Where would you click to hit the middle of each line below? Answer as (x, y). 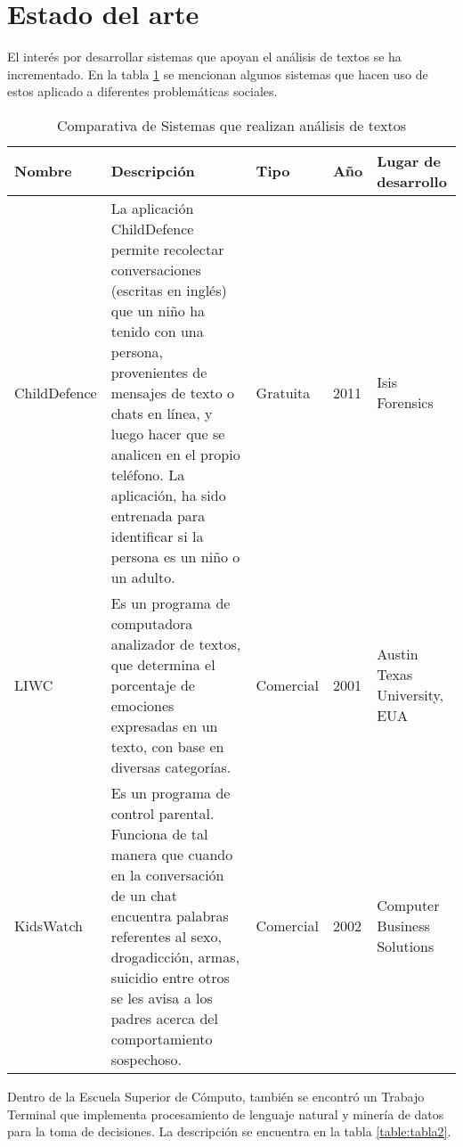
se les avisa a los (162, 997)
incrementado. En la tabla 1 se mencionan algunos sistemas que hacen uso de (218, 74)
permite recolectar (167, 249)
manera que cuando (172, 854)
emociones (142, 705)
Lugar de (409, 160)
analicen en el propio (175, 454)
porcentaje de (153, 684)
